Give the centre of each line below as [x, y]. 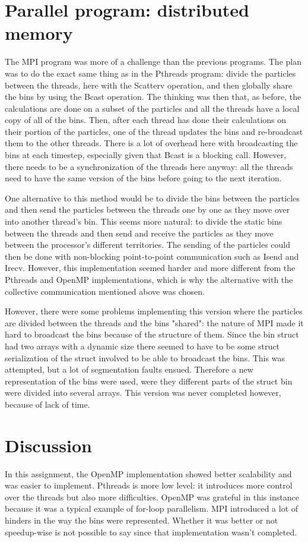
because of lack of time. [47, 404]
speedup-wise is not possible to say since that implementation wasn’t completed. [151, 532]
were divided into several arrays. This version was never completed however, [143, 393]
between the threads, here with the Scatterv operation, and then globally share [149, 85]
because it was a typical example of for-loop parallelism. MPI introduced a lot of [152, 508]
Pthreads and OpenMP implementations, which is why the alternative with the [149, 279]
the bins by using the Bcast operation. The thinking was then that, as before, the [153, 97]
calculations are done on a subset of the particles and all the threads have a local [152, 108]
